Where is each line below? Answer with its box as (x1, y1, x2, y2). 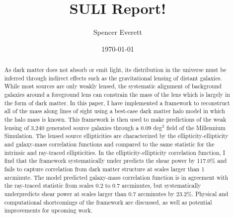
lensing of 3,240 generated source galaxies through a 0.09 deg (4, 123, 162, 132)
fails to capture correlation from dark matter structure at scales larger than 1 (4, 164, 205, 173)
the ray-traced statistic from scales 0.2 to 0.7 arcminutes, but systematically (4, 181, 201, 190)
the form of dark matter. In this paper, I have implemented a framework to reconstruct (4, 98, 230, 107)
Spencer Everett (93, 27, 142, 37)
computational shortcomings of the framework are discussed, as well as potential (4, 198, 212, 206)
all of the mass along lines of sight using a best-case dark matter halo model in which (4, 107, 225, 115)
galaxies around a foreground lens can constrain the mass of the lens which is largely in (4, 90, 230, 99)
